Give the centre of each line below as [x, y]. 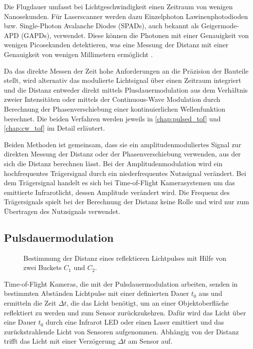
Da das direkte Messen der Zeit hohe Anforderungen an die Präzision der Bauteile [126, 70]
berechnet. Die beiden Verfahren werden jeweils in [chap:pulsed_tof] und [112, 118]
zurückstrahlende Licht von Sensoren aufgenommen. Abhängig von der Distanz [121, 331]
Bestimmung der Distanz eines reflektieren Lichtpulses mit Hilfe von [125, 258]
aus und [210, 293]
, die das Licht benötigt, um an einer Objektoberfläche [148, 303]
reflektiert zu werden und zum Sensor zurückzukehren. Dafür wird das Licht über [125, 312]
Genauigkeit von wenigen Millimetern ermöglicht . [78, 54]
